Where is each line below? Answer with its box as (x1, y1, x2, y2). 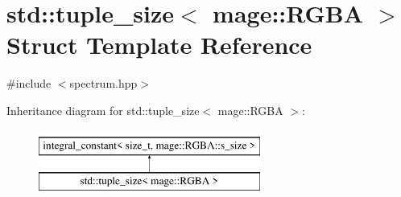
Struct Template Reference (6, 28, 312, 61)
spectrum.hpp (69, 75, 138, 92)
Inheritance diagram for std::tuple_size (6, 101, 200, 118)
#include (6, 75, 52, 92)
